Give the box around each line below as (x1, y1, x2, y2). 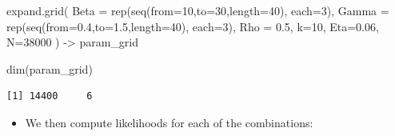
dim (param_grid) (6, 60, 93, 77)
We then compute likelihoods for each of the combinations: (25, 114, 313, 130)
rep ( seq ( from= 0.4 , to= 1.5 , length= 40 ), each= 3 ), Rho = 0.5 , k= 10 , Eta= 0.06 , (6, 18, 379, 34)
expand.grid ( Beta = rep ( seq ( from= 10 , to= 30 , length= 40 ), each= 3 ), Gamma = (6, 2, 389, 18)
